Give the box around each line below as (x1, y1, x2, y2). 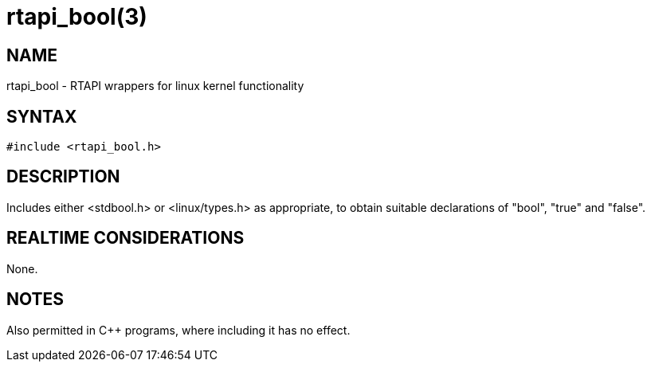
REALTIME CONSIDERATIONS (6, 228, 245, 249)
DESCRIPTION (6, 166, 120, 187)
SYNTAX (6, 106, 77, 127)
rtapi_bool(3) (6, 3, 147, 30)
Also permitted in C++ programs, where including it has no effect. (6, 323, 351, 337)
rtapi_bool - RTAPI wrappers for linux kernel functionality (6, 79, 304, 93)
